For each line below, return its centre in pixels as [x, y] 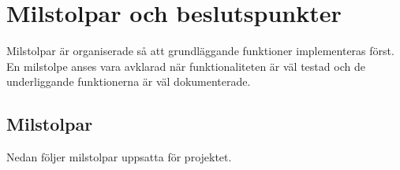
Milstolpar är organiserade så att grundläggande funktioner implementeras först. [200, 51]
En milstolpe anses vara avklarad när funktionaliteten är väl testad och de [186, 66]
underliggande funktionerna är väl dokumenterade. [129, 81]
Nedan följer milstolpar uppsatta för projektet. [119, 157]
